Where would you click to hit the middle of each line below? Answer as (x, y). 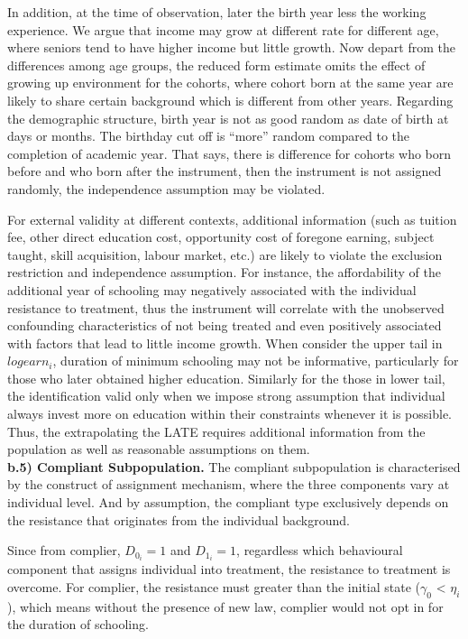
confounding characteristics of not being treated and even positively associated (225, 325)
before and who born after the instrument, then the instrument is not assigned (225, 171)
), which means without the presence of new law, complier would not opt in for (225, 606)
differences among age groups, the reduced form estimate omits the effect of (216, 65)
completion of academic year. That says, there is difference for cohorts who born (229, 153)
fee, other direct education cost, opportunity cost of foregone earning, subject (221, 237)
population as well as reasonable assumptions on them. (159, 449)
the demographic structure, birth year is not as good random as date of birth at (228, 118)
